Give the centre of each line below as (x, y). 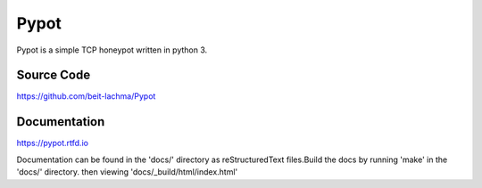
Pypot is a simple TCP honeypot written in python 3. (112, 50)
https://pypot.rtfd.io (53, 143)
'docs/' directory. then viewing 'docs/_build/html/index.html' (127, 172)
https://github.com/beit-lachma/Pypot (86, 96)
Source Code (54, 75)
